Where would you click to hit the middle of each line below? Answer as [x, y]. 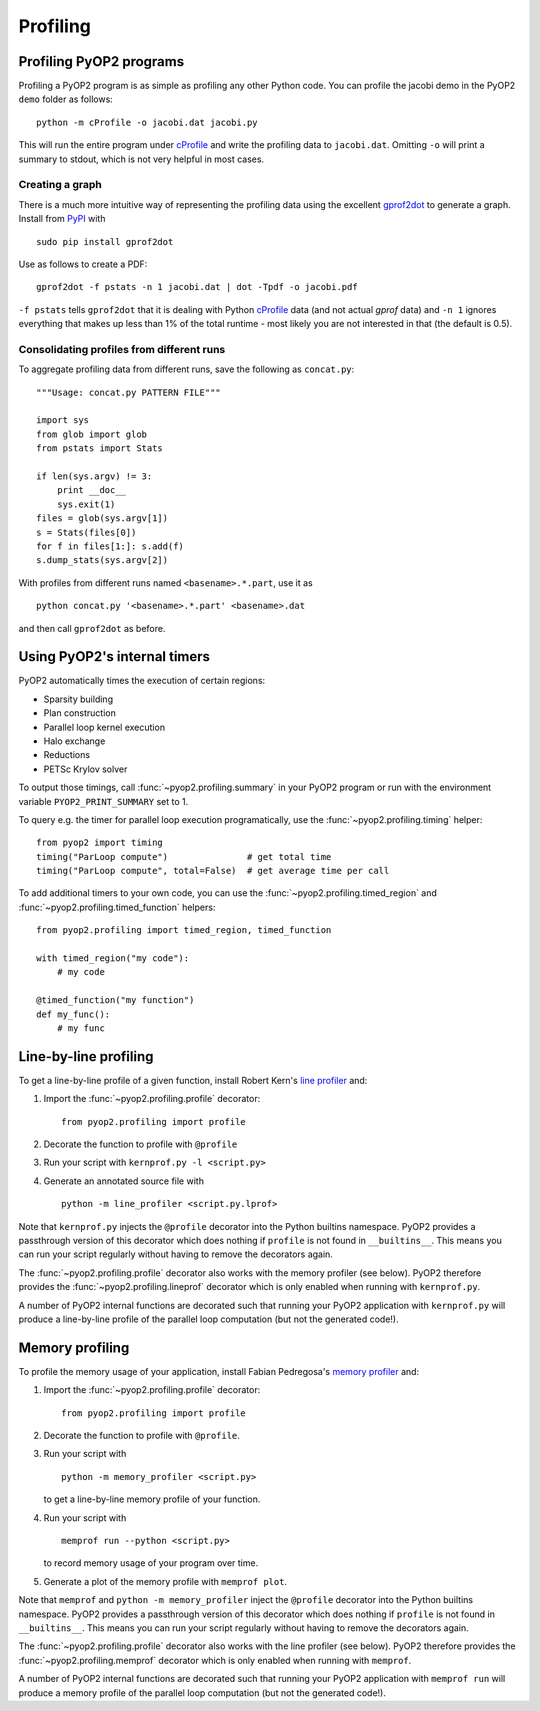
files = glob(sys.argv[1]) [102, 518]
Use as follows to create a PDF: [83, 264]
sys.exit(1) [86, 504]
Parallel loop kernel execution [104, 727]
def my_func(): [73, 1014]
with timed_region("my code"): [113, 958]
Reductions [66, 755]
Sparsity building [78, 699]
